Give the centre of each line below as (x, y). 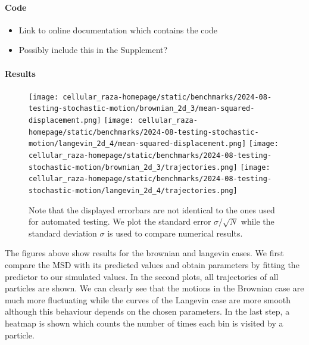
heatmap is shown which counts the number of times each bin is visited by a (144, 323)
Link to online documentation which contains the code (118, 29)
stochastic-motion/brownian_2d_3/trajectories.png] (133, 167)
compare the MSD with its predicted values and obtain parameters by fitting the (152, 265)
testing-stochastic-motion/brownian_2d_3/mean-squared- (142, 109)
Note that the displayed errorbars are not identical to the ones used (152, 209)
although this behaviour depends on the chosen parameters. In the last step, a (147, 311)
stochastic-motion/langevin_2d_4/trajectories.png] (133, 191)
